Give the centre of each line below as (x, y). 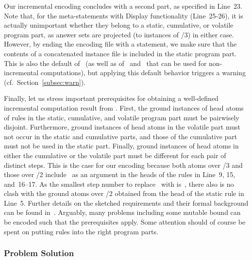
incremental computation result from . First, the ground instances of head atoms (124, 107)
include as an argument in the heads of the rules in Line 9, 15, (140, 174)
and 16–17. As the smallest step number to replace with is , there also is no (119, 184)
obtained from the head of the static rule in (179, 193)
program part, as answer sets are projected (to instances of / (94, 34)
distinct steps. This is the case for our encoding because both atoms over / (115, 165)
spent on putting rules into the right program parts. (81, 231)
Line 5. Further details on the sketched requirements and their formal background (126, 203)
